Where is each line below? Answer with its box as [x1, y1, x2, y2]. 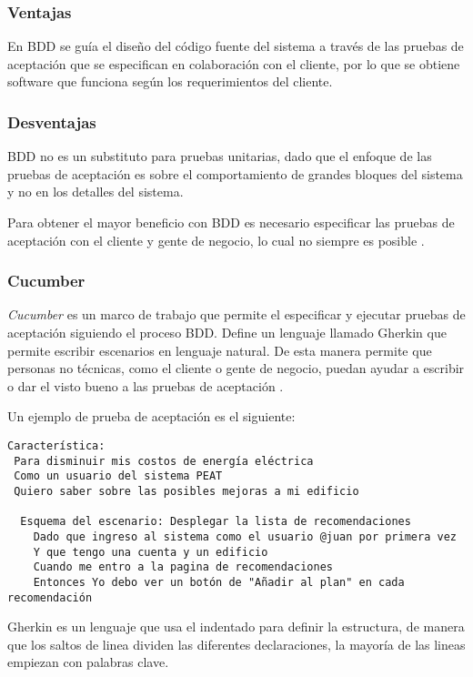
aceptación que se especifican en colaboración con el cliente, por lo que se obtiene [7, 54, 460, 73]
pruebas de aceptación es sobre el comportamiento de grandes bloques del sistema [7, 164, 463, 183]
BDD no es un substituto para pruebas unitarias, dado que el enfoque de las [7, 147, 432, 166]
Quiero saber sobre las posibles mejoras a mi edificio [14, 484, 359, 498]
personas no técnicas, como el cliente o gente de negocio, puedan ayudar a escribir [7, 359, 465, 378]
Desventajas [7, 110, 96, 133]
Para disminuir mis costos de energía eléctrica [14, 454, 314, 468]
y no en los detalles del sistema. [7, 182, 184, 201]
